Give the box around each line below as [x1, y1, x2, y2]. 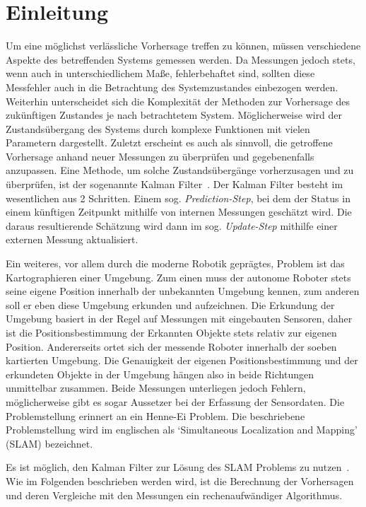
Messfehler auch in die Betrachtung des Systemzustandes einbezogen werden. [6, 79, 338, 94]
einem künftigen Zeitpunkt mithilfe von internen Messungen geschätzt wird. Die [6, 204, 352, 219]
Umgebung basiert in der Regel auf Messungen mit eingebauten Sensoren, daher [6, 311, 353, 326]
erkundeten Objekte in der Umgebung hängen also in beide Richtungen [6, 366, 314, 381]
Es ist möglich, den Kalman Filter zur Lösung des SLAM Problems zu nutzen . [6, 460, 350, 474]
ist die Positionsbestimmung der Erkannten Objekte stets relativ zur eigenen [6, 325, 337, 339]
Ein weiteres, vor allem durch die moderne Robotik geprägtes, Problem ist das [6, 256, 345, 271]
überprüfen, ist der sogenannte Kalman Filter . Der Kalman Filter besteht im [6, 177, 343, 192]
